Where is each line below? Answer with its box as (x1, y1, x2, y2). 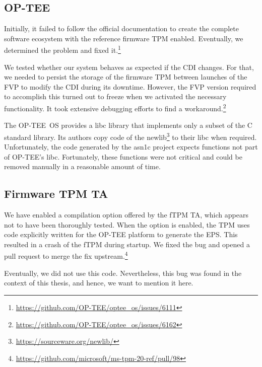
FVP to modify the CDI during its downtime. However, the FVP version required (4, 81, 256, 92)
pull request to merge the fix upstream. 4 (4, 249, 128, 261)
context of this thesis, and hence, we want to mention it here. (4, 277, 193, 288)
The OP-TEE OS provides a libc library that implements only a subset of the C (4, 120, 252, 130)
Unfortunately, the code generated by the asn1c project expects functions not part (4, 141, 258, 152)
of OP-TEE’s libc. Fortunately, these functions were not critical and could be (4, 151, 242, 162)
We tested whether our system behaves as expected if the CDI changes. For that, (4, 61, 254, 72)
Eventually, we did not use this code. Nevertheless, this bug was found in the (4, 267, 242, 278)
